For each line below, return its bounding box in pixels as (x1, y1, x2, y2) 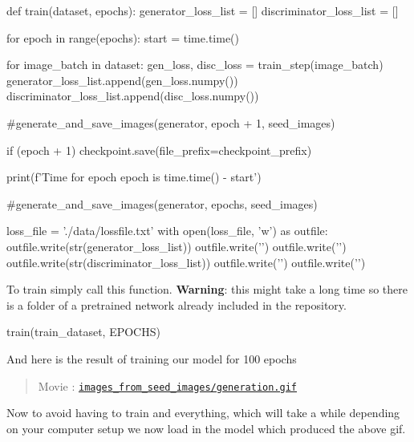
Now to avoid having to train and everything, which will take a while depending (6, 404, 400, 421)
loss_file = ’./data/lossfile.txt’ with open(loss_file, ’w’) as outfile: (6, 222, 328, 239)
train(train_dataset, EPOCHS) (6, 323, 160, 340)
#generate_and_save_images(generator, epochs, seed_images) (6, 195, 318, 212)
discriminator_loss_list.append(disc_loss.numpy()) (6, 87, 259, 104)
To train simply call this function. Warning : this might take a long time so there (6, 281, 408, 298)
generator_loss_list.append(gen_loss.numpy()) (6, 71, 238, 88)
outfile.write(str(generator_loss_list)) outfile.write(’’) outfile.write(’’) (6, 237, 347, 254)
